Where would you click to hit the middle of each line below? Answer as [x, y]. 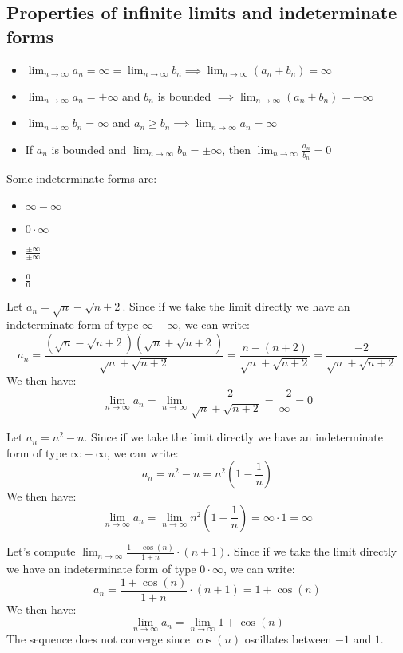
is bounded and [89, 149]
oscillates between [288, 639]
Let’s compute [41, 551]
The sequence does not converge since [99, 639]
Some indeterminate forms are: [82, 178]
